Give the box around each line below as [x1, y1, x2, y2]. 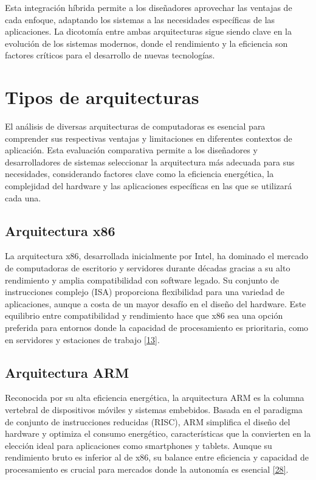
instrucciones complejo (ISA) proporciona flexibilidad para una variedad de [5, 285, 285, 298]
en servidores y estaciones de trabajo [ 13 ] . [5, 333, 160, 346]
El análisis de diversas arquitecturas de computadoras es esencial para [5, 120, 266, 133]
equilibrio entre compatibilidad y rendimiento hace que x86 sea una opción [5, 309, 283, 322]
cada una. [5, 191, 41, 204]
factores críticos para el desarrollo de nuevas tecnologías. [5, 49, 215, 61]
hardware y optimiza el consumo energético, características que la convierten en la [5, 427, 311, 440]
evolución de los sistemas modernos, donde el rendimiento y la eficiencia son [5, 37, 288, 49]
